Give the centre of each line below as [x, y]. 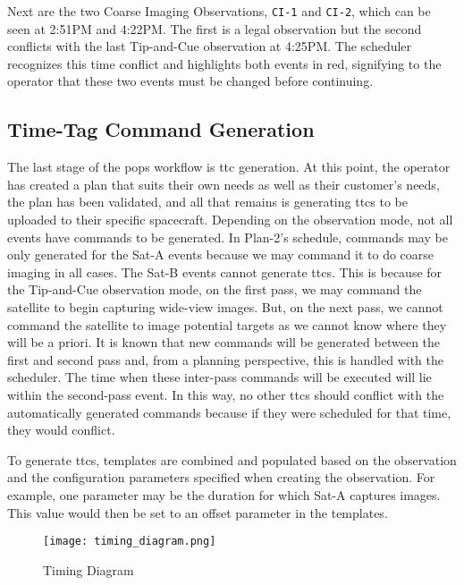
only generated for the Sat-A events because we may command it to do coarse [221, 254]
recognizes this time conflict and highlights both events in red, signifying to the [224, 63]
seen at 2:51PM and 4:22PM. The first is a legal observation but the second [215, 28]
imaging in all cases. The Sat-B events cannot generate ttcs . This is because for [225, 271]
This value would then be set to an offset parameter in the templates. [198, 512]
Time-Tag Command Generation [161, 129]
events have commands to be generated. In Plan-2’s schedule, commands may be [228, 237]
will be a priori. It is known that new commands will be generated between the [224, 342]
